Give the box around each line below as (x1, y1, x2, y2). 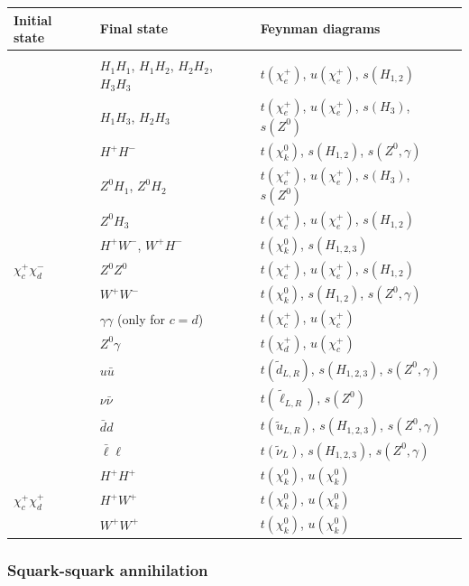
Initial (14, 10, 52, 29)
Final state (99, 19, 169, 38)
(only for (117, 309, 165, 328)
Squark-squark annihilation (7, 558, 208, 581)
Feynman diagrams (260, 19, 381, 38)
